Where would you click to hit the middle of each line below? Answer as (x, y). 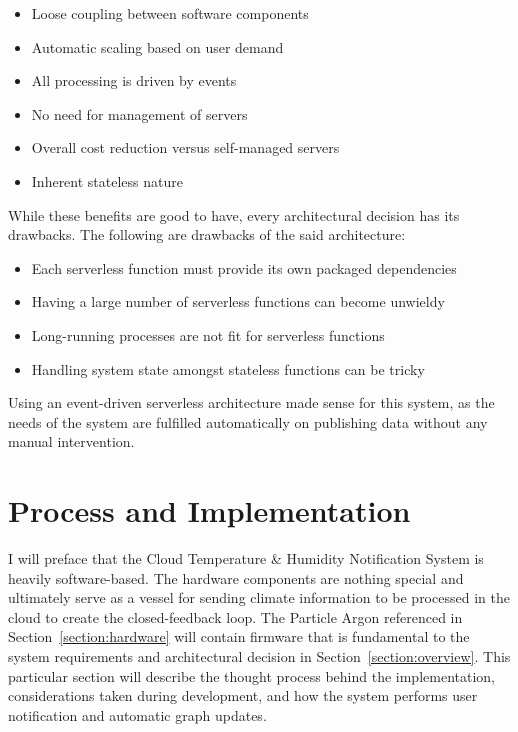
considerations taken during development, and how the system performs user (243, 695)
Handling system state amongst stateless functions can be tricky (228, 368)
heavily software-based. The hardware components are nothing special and (236, 577)
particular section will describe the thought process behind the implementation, (251, 675)
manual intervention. (71, 441)
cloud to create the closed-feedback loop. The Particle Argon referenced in (235, 616)
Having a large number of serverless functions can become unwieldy (238, 301)
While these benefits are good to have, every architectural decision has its (234, 214)
